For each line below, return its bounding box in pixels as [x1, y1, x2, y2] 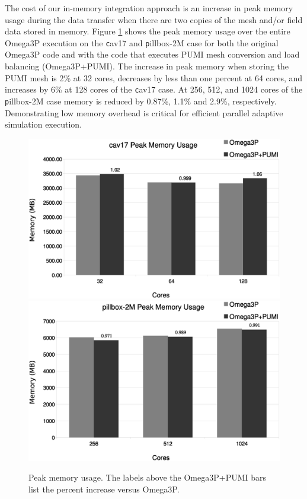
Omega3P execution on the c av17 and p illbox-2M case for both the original [5, 36, 279, 49]
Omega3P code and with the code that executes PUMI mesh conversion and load [5, 48, 300, 61]
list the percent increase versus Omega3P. [28, 482, 180, 495]
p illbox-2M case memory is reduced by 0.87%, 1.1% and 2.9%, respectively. [5, 94, 277, 107]
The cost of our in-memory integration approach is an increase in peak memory [5, 2, 293, 14]
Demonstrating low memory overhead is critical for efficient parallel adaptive [5, 106, 283, 119]
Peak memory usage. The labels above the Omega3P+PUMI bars [28, 471, 267, 484]
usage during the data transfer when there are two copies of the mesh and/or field [5, 13, 303, 26]
